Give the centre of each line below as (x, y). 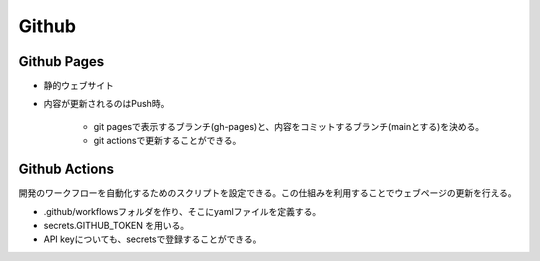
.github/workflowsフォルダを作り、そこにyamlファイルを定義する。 (182, 211)
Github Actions (66, 169)
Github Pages (61, 61)
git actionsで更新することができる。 (167, 141)
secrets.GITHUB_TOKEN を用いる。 (116, 225)
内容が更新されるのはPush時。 (106, 104)
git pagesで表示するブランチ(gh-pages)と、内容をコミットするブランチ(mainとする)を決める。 (289, 126)
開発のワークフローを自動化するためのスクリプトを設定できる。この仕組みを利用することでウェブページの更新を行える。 (267, 193)
